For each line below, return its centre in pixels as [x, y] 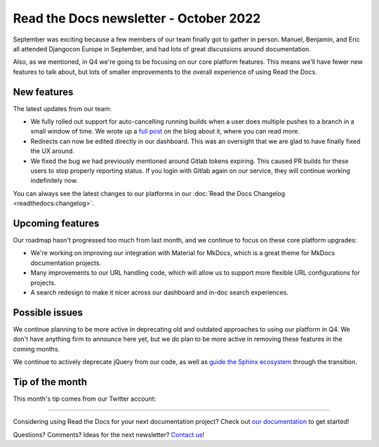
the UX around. [53, 151]
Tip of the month [50, 382]
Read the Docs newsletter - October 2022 [137, 18]
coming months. [36, 349]
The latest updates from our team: [62, 108]
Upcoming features [56, 223]
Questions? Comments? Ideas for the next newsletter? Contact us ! [109, 434]
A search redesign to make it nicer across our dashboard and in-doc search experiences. [160, 292]
